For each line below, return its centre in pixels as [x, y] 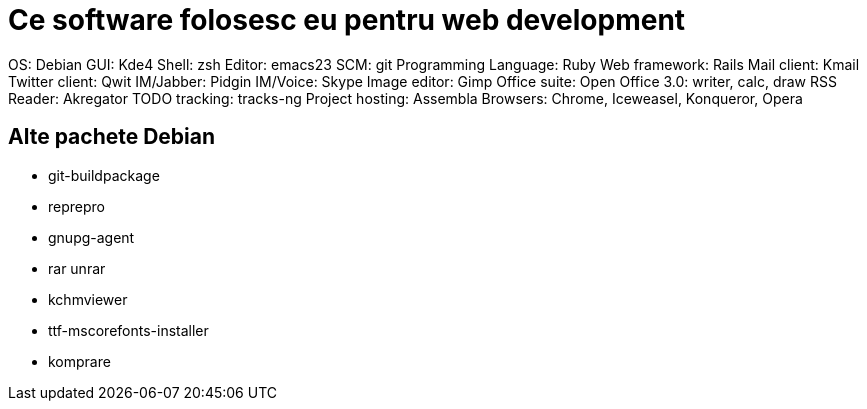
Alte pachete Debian [112, 137]
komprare [79, 361]
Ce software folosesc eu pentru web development [347, 20]
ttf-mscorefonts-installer [128, 330]
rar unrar [77, 268]
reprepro [76, 206]
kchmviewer [88, 299]
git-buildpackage [104, 175]
